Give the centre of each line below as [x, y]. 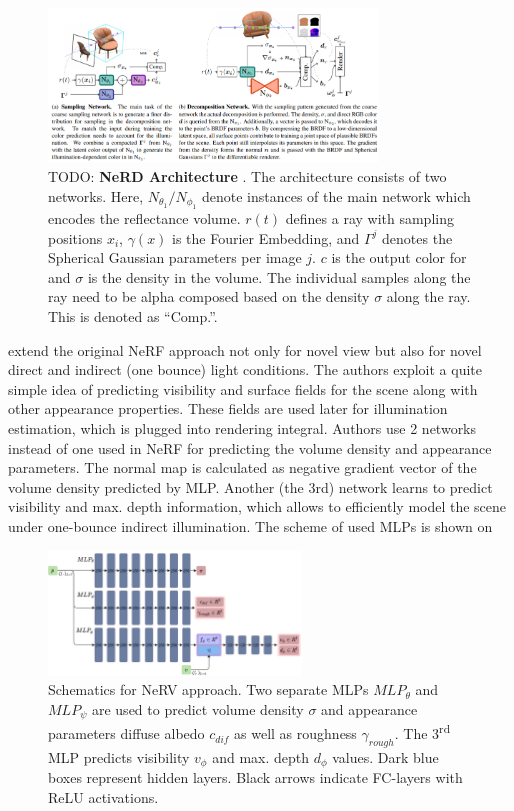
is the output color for [399, 257]
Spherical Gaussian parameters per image [175, 257]
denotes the [417, 237]
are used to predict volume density [197, 708]
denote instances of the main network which [336, 195]
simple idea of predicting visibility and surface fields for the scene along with [243, 388]
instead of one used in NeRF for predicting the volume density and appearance [250, 447]
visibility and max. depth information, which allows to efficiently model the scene [257, 506]
